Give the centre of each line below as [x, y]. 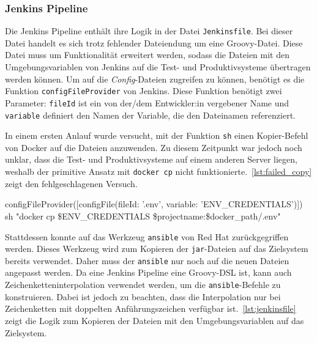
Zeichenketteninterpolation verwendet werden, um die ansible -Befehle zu [143, 285]
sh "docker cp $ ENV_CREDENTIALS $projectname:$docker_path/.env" [143, 216]
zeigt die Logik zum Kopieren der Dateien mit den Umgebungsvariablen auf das [155, 320]
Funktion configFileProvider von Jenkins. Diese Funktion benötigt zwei [144, 91]
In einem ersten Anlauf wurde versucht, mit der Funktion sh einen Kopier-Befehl [157, 135]
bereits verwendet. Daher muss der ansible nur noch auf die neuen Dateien [147, 260]
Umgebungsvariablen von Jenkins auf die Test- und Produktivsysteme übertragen [158, 67]
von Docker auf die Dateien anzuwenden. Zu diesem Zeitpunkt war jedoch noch [154, 147]
